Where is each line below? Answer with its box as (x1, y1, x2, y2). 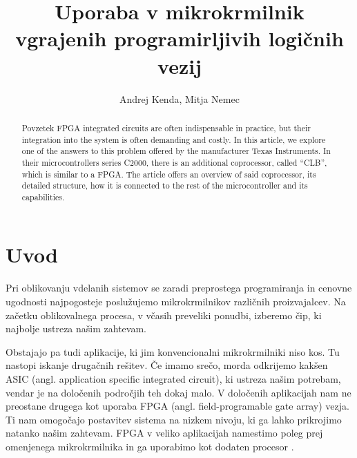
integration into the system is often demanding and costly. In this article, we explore (21, 133, 326, 145)
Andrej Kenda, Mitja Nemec (119, 91, 240, 106)
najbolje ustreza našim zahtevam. (6, 321, 146, 336)
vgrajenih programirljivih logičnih (15, 24, 344, 53)
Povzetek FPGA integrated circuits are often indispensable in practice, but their (21, 122, 311, 133)
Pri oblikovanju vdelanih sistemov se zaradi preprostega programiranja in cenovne (6, 280, 352, 295)
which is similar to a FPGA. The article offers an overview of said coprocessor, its (21, 168, 316, 180)
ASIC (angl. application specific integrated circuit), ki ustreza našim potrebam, (6, 371, 341, 385)
